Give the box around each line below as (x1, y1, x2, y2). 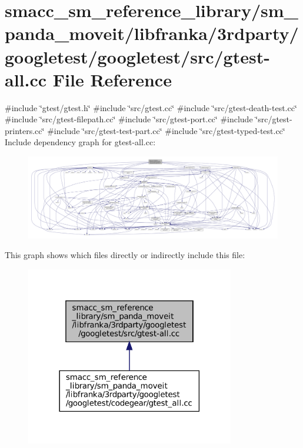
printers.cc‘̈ (5, 124, 45, 136)
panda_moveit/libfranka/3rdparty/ (5, 21, 299, 45)
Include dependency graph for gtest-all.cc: (5, 136, 156, 148)
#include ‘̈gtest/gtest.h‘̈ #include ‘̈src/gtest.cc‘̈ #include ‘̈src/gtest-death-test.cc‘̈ (5, 101, 297, 113)
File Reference (52, 67, 172, 91)
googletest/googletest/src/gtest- (5, 44, 270, 68)
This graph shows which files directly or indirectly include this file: (5, 249, 245, 261)
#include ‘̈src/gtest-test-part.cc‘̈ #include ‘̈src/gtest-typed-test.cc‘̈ (47, 124, 285, 136)
